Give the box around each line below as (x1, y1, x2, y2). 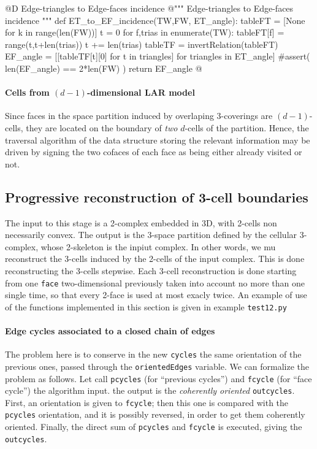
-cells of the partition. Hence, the (185, 121, 309, 134)
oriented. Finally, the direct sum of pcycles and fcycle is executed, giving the (5, 420, 302, 433)
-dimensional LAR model (86, 86, 195, 99)
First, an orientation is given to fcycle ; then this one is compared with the (5, 396, 289, 409)
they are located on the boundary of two (26, 121, 178, 134)
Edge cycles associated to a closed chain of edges (5, 324, 215, 337)
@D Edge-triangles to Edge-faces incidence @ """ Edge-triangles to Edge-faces (5, 2, 294, 14)
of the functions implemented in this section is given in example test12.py (5, 300, 287, 313)
